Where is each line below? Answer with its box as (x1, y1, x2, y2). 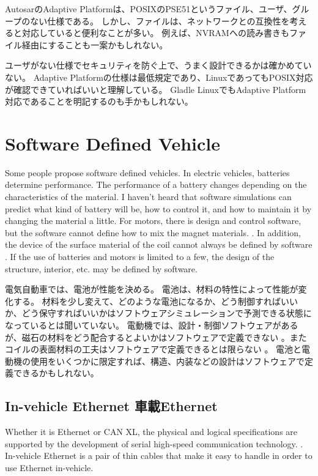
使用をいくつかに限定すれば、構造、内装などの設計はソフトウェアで (30, 354, 305, 367)
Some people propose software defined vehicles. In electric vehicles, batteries (5, 166, 290, 179)
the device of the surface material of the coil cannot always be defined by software (5, 238, 312, 251)
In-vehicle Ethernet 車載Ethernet (5, 396, 218, 415)
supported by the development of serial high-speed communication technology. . (5, 437, 303, 450)
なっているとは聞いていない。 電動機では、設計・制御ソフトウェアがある (5, 319, 298, 331)
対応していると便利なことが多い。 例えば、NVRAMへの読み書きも (21, 26, 289, 39)
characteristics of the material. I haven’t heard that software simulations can (5, 190, 292, 203)
